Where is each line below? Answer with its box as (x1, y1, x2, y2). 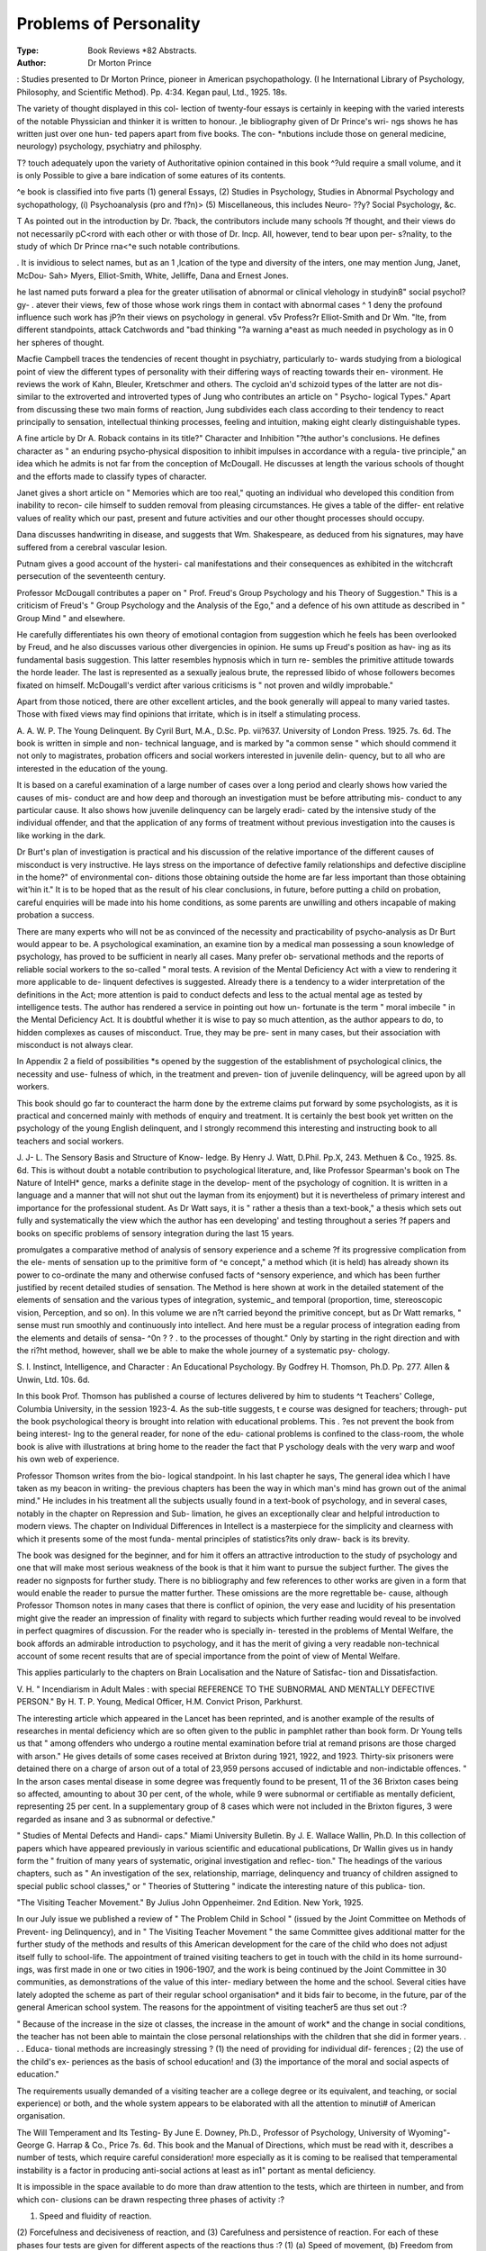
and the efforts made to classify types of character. (16, 471, 207, 482)
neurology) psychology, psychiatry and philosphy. (16, 140, 202, 152)
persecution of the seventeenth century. (16, 571, 166, 582)
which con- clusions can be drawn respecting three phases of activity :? (16, 2193, 285, 2205)
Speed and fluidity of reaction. (39, 2210, 152, 2221)
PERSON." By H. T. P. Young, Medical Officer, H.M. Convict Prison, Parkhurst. (16, 1696, 303, 1707)
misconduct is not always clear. (16, 1040, 134, 1051)
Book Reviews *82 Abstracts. (87, 45, 197, 56)
